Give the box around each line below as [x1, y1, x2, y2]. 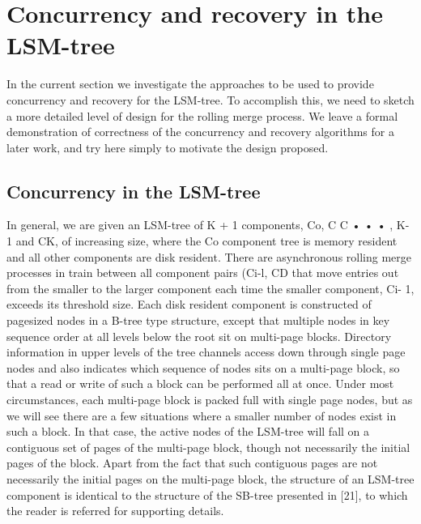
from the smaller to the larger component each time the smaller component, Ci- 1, [6, 279, 415, 296]
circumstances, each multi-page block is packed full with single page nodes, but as [6, 391, 413, 408]
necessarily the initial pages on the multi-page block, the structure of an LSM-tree [6, 470, 415, 487]
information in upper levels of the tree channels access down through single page [6, 343, 406, 360]
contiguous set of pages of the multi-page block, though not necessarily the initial [6, 438, 410, 455]
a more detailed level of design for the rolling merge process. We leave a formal [6, 107, 398, 124]
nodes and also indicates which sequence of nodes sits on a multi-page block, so [6, 359, 400, 376]
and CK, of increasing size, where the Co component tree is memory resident [15, 232, 398, 249]
